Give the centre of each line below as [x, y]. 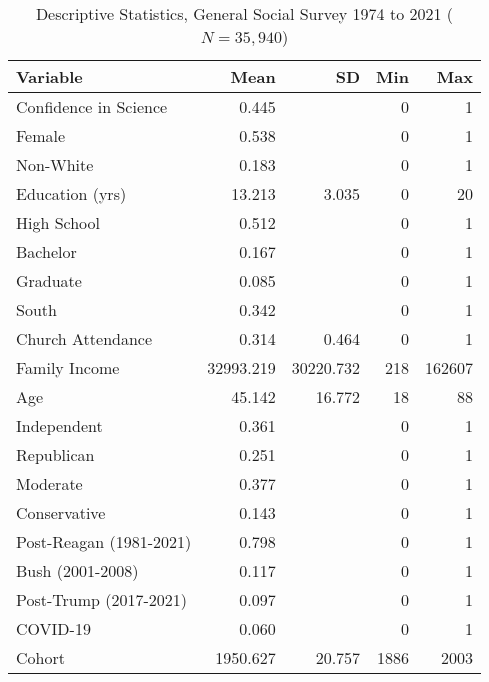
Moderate [49, 483]
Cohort [40, 657]
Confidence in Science [92, 106]
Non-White [55, 164]
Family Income [68, 367]
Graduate [49, 280]
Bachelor [46, 251]
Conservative [61, 512]
